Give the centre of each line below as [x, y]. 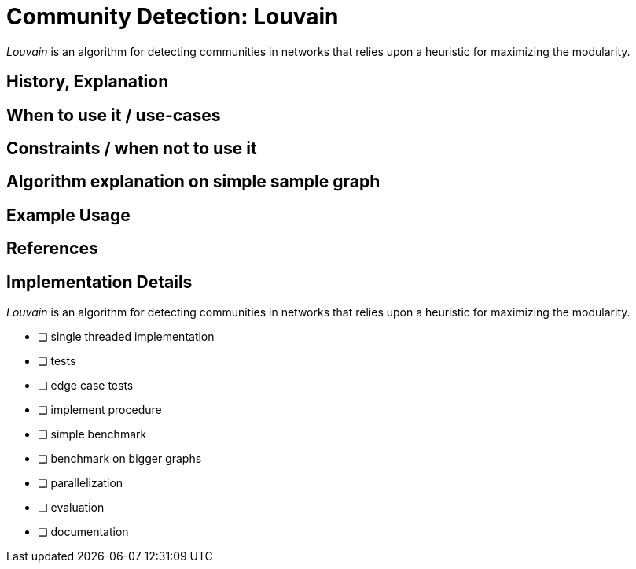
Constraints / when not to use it [132, 149]
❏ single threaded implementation [126, 337]
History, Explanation [88, 82]
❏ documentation [83, 532]
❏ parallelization [81, 483]
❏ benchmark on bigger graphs [120, 459]
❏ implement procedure [100, 410]
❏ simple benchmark [92, 434]
